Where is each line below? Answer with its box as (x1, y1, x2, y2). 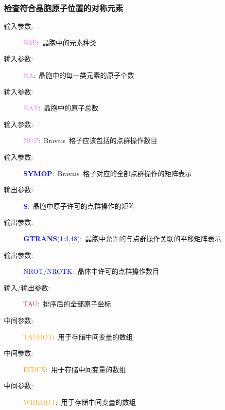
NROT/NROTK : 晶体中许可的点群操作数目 (23, 266, 159, 276)
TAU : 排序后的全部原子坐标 (23, 299, 111, 309)
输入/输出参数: (4, 282, 50, 292)
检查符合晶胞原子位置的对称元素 (4, 1, 123, 14)
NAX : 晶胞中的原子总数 (23, 103, 99, 113)
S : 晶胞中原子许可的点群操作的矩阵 (23, 200, 135, 211)
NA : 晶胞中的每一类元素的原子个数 (23, 70, 134, 80)
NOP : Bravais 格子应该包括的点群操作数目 (23, 135, 157, 145)
